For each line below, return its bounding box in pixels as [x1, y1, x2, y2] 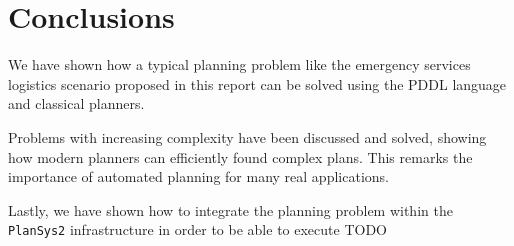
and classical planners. [8, 93, 145, 114]
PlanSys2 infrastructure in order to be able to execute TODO [8, 219, 387, 240]
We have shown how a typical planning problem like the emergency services [8, 54, 471, 75]
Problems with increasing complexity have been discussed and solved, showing [8, 126, 487, 147]
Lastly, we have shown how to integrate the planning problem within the [8, 199, 453, 220]
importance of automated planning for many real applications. [8, 166, 389, 187]
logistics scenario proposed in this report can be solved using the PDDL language [8, 73, 507, 94]
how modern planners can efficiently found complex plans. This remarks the [8, 146, 473, 167]
